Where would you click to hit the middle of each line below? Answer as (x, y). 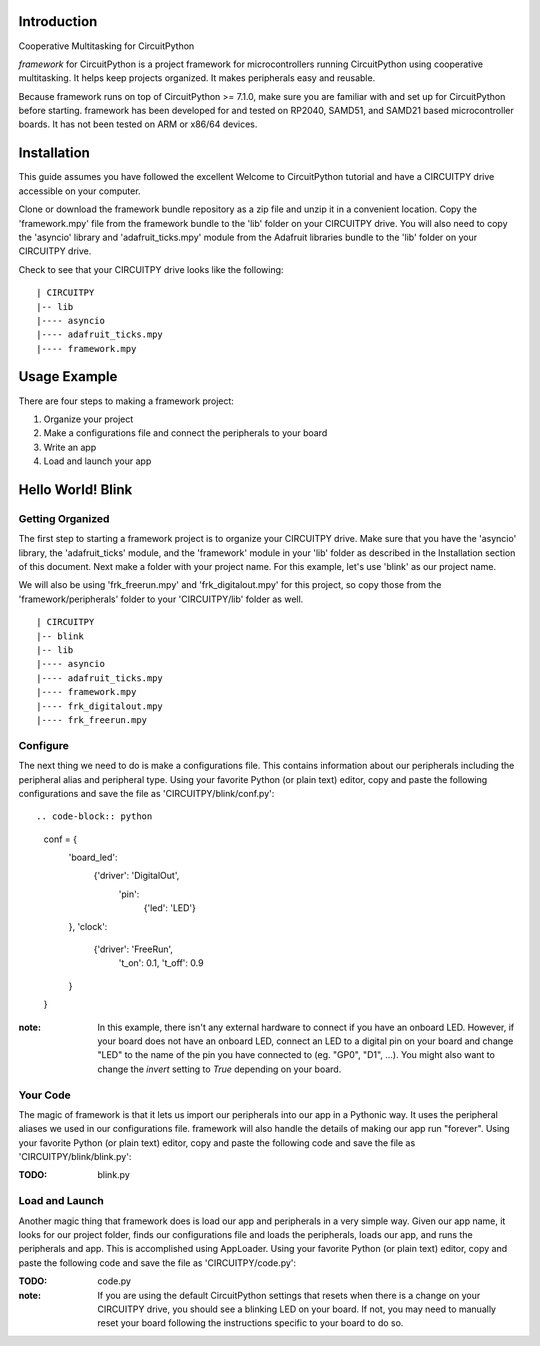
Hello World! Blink (75, 489)
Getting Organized (64, 518)
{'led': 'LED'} (170, 908)
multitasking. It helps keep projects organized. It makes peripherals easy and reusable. (197, 78)
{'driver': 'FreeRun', (133, 949)
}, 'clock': (88, 926)
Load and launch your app (97, 461)
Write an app (70, 447)
